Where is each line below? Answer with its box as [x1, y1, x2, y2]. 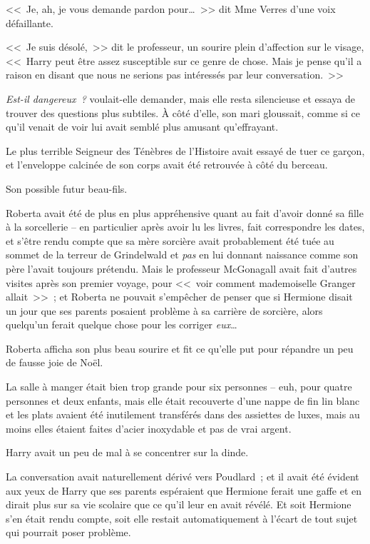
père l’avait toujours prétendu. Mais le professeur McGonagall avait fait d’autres [6, 261, 357, 276]
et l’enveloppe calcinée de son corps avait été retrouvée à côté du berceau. [6, 157, 328, 172]
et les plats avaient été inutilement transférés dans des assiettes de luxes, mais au [6, 407, 360, 422]
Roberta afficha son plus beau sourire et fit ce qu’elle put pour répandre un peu [6, 341, 354, 356]
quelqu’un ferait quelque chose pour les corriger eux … [6, 317, 237, 332]
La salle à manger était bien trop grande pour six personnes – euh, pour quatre [6, 379, 352, 394]
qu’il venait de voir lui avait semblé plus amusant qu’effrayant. [6, 119, 279, 134]
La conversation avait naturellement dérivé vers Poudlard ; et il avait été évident [6, 469, 359, 484]
